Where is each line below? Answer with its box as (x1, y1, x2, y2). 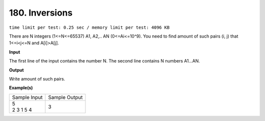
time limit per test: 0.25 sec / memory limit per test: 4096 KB (9, 24, 170, 30)
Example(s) (9, 85, 33, 91)
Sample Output (48, 94, 83, 101)
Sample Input (12, 94, 43, 101)
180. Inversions (9, 7, 73, 18)
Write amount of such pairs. (9, 76, 66, 81)
